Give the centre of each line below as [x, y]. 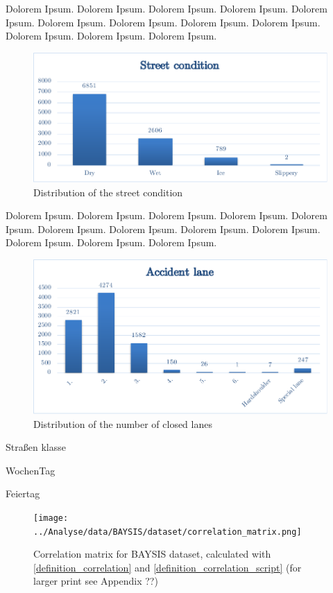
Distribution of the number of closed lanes [123, 423]
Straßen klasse [36, 447]
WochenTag [31, 470]
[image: [51, 518]
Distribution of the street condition [108, 192]
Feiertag [23, 493]
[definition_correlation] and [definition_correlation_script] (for [168, 567]
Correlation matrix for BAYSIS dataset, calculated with [152, 554]
